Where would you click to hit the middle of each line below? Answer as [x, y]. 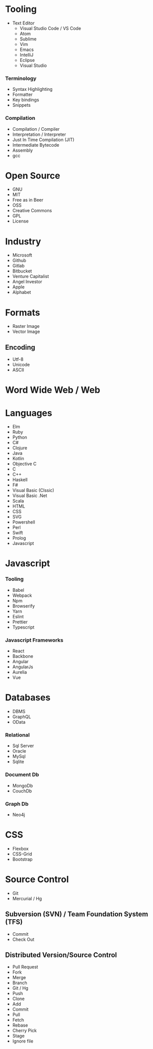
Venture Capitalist [31, 276]
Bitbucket [22, 271]
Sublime [28, 39]
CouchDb [22, 791]
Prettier [20, 622]
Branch [20, 983]
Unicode [21, 365]
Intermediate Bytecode [36, 145]
